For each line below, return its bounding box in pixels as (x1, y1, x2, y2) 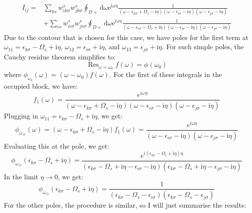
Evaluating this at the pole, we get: (4, 140, 110, 151)
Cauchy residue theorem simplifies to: (4, 51, 116, 61)
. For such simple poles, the (162, 41, 244, 52)
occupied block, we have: (4, 80, 78, 91)
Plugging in (4, 111, 39, 121)
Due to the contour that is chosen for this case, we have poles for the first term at (4, 32, 249, 42)
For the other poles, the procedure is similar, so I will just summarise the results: (4, 200, 246, 210)
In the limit (4, 171, 39, 181)
